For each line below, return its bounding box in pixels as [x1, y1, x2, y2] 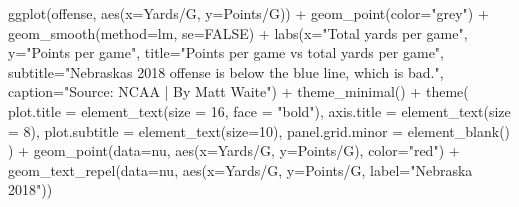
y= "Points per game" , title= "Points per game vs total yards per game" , [8, 42, 445, 63]
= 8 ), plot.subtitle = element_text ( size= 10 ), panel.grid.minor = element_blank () [8, 120, 511, 141]
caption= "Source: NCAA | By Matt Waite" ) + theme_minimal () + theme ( [8, 81, 469, 102]
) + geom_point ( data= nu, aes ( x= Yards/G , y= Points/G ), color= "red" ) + [8, 140, 460, 161]
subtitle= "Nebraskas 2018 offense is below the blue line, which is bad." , [8, 61, 444, 82]
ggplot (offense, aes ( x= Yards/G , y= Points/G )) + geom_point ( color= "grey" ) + [8, 3, 489, 23]
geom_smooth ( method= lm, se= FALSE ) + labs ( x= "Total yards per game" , [8, 22, 468, 43]
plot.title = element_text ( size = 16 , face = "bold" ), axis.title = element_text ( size [8, 100, 511, 121]
